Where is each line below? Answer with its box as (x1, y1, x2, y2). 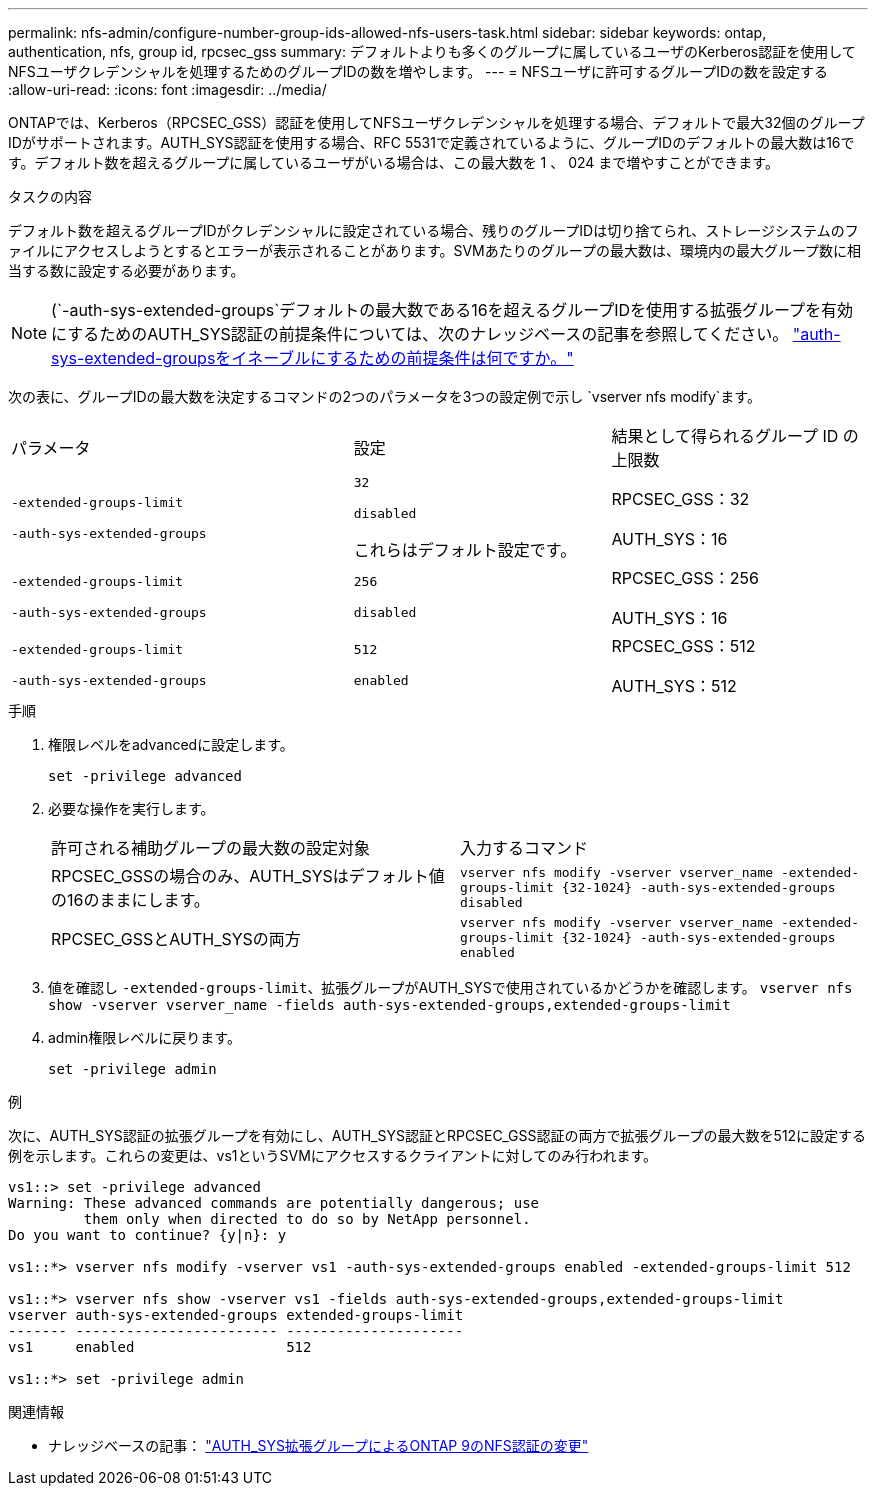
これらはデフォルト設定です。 (353, 540, 577, 560)
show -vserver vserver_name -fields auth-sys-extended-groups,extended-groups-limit (48, 997, 731, 1013)
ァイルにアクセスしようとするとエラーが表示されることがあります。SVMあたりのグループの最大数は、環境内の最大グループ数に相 (8, 242, 862, 259)
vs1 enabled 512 (8, 1339, 312, 1355)
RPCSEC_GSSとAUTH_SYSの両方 (51, 928, 301, 949)
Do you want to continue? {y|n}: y (8, 1227, 287, 1243)
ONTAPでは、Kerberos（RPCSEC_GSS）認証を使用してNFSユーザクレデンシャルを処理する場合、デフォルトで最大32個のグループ (8, 114, 865, 131)
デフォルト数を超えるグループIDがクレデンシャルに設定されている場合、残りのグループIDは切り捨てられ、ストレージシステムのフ (8, 222, 859, 239)
